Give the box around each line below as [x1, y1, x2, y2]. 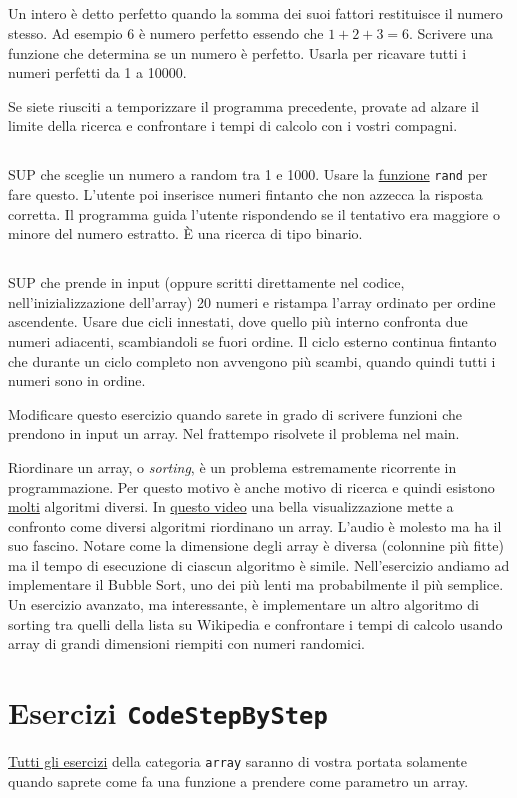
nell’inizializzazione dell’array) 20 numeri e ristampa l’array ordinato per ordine [8, 291, 496, 312]
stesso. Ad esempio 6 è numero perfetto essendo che [8, 22, 324, 43]
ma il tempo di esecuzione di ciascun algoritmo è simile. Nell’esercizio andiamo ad [8, 554, 510, 575]
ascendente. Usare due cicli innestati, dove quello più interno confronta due [8, 311, 468, 332]
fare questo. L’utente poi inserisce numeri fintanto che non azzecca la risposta [8, 184, 483, 204]
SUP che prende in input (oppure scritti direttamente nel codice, [8, 272, 405, 293]
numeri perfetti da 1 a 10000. [8, 62, 187, 83]
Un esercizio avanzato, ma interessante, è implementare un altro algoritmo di [8, 594, 479, 615]
